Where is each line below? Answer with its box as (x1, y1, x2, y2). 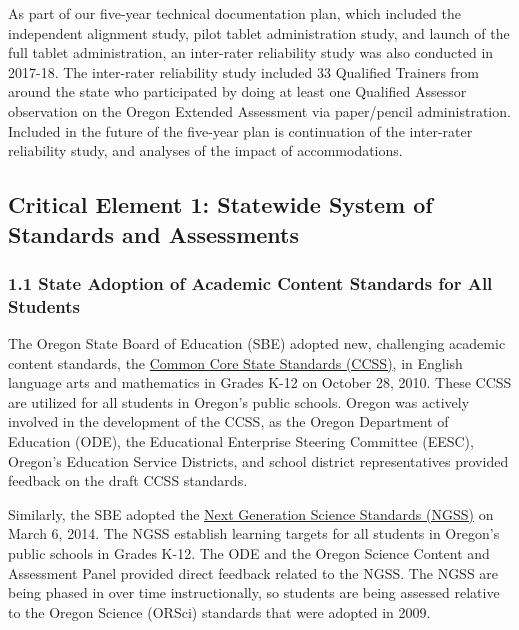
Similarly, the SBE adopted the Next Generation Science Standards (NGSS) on (8, 503, 494, 524)
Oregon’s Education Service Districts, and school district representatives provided (8, 450, 509, 471)
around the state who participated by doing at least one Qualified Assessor (8, 81, 467, 102)
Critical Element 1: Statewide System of (8, 189, 433, 220)
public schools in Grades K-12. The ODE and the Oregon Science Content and (8, 543, 490, 563)
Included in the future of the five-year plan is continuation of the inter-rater (8, 120, 473, 141)
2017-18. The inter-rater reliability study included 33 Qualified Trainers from (8, 61, 480, 82)
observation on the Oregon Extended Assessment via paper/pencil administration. (8, 100, 511, 121)
